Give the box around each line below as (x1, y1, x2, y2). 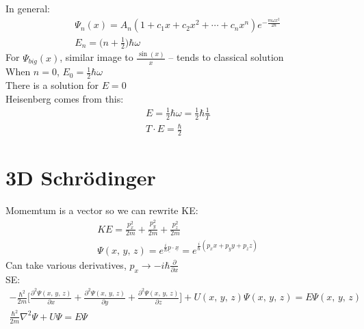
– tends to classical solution (168, 50, 284, 64)
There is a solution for (5, 78, 99, 92)
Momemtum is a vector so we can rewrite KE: (5, 203, 198, 218)
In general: (5, 1, 50, 15)
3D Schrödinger (5, 163, 156, 192)
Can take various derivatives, (5, 257, 127, 272)
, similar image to (60, 50, 133, 64)
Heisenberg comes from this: (5, 91, 124, 105)
